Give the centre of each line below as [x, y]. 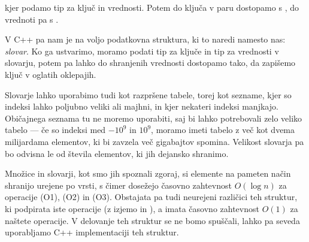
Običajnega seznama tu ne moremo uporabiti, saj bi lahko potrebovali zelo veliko [154, 118]
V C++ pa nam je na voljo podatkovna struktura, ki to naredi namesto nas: [145, 39]
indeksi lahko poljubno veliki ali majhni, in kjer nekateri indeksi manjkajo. [142, 106]
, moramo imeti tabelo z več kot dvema [223, 130]
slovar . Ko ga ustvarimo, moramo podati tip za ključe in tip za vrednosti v [142, 51]
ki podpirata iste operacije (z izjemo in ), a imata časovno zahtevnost [132, 208]
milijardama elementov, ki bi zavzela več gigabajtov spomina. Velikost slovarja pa [154, 141]
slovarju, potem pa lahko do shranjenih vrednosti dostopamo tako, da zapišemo [150, 63]
